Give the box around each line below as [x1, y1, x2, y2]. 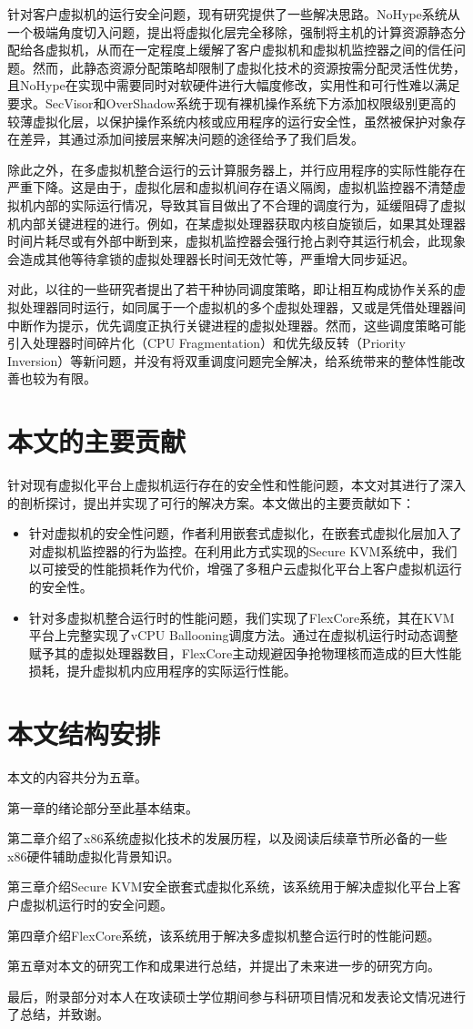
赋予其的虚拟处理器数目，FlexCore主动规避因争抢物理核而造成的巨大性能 [28, 643, 462, 662]
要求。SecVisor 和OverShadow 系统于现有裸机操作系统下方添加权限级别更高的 [7, 93, 457, 112]
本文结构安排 [7, 715, 161, 752]
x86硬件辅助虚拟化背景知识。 [7, 846, 180, 865]
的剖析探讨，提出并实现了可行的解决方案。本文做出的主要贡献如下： [7, 493, 415, 512]
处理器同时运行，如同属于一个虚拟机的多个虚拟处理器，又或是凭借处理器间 [19, 297, 466, 316]
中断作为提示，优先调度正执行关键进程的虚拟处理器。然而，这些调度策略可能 [7, 315, 466, 334]
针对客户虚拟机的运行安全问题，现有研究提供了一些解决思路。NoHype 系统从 [7, 5, 460, 23]
